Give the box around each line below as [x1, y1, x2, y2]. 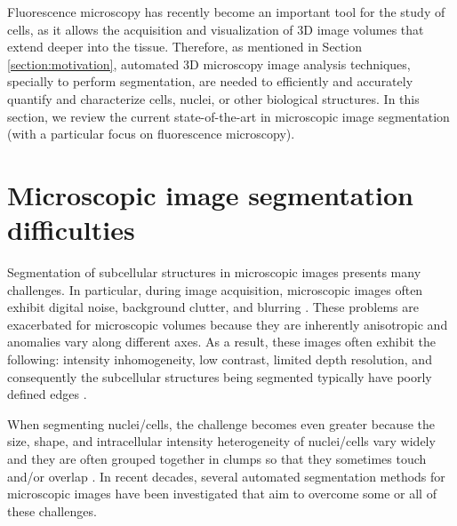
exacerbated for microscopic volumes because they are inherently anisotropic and [7, 315, 448, 333]
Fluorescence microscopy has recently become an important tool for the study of [7, 3, 445, 20]
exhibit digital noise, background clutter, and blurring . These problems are [7, 298, 419, 316]
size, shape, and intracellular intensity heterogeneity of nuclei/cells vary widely [7, 432, 436, 450]
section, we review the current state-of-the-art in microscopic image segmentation [7, 107, 450, 125]
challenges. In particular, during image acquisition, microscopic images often [7, 280, 423, 299]
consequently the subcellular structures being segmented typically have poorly [7, 367, 432, 386]
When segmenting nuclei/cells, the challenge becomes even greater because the [7, 414, 435, 433]
